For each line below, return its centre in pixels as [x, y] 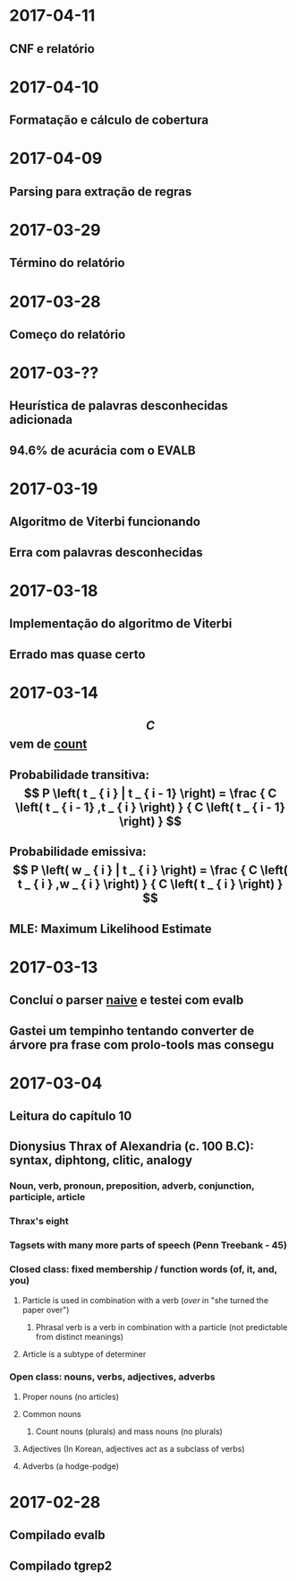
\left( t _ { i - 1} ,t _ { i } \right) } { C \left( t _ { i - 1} [150, 807]
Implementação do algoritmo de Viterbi [121, 624]
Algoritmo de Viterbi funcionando [105, 522]
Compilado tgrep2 [61, 1565]
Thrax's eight [39, 1222]
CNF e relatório [52, 49]
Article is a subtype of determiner [84, 1353]
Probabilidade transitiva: [80, 775]
